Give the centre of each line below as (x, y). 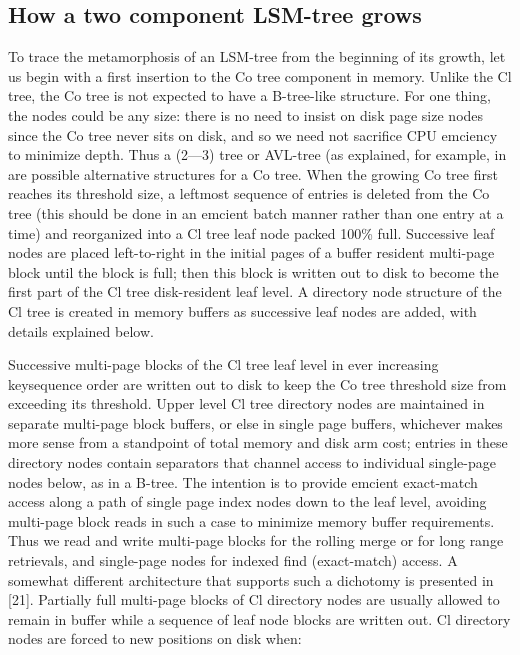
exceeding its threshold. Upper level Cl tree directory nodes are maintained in (246, 403)
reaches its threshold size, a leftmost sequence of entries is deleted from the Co (249, 193)
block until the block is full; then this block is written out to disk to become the (253, 271)
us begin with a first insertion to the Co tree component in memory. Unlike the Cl (260, 75)
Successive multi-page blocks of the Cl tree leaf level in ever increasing (223, 364)
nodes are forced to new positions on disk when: (155, 638)
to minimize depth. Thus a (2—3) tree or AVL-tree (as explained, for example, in (257, 154)
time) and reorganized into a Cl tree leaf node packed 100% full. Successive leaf (251, 232)
